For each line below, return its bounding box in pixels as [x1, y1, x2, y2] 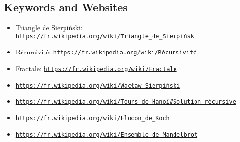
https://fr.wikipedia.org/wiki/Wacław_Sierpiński [15, 82, 180, 89]
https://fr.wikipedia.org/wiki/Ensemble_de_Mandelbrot [15, 131, 198, 138]
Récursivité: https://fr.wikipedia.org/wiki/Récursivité [15, 47, 197, 57]
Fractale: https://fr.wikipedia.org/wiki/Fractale [15, 63, 177, 73]
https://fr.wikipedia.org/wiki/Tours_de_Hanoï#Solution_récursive [15, 98, 236, 106]
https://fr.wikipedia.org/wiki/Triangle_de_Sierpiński [15, 33, 198, 40]
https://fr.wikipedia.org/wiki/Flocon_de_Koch [15, 115, 170, 122]
